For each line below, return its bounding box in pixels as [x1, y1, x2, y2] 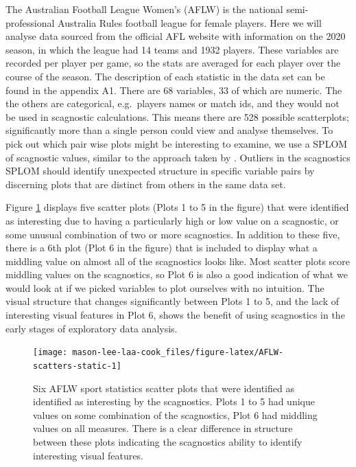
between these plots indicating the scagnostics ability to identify [33, 434, 302, 448]
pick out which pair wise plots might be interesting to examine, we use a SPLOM [5, 136, 348, 150]
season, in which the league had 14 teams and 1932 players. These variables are [5, 42, 339, 56]
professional [5, 15, 55, 30]
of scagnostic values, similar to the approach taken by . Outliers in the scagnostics [5, 150, 351, 164]
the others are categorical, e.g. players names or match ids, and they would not [5, 96, 340, 111]
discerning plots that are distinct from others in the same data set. [5, 176, 286, 191]
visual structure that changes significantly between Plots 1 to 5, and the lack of [5, 294, 339, 308]
